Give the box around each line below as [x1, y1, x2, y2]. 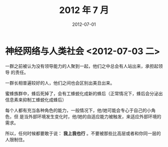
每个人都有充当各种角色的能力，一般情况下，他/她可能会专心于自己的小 [5, 107, 151, 113]
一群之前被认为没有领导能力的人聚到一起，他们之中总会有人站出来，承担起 [5, 63, 158, 69]
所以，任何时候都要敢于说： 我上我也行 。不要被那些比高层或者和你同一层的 [5, 130, 161, 136]
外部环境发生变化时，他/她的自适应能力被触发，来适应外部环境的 [28, 113, 161, 120]
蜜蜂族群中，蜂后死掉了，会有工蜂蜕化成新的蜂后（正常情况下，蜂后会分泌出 [5, 90, 163, 96]
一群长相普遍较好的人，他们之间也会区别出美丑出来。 [5, 80, 115, 86]
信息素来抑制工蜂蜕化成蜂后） [5, 97, 66, 103]
